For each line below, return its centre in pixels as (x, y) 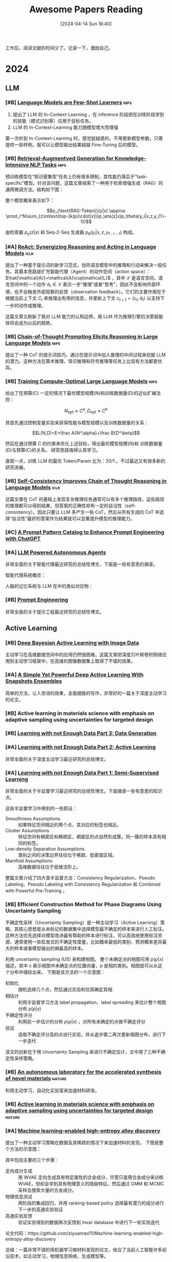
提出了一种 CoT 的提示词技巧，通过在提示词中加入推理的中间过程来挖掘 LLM (85, 355)
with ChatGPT (23, 539)
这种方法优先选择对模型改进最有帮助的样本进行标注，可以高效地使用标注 (81, 936)
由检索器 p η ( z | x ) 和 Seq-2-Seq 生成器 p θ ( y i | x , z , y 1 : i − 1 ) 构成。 (71, 233)
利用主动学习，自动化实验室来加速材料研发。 (52, 1090)
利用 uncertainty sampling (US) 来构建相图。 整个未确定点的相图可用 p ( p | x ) (84, 959)
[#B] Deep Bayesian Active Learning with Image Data (72, 643)
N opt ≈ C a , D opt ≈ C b (86, 411)
